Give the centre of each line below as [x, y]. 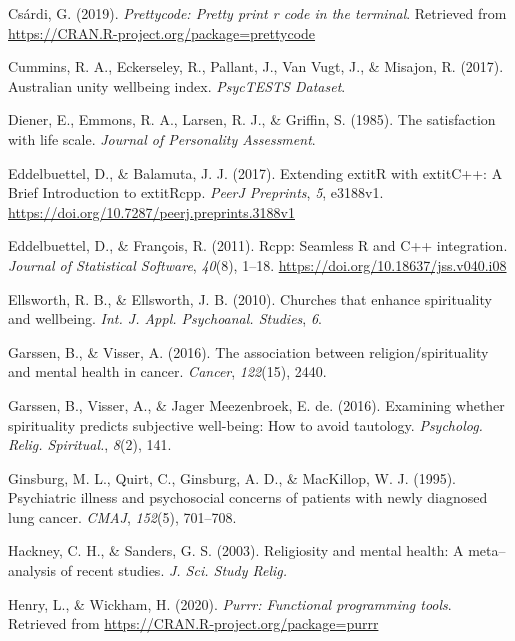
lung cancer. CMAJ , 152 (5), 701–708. [122, 516]
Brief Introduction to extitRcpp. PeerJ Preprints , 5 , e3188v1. [196, 192]
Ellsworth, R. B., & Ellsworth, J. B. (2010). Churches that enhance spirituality [250, 298]
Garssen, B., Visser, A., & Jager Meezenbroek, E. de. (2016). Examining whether [256, 404]
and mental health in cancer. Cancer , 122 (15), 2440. [167, 371]
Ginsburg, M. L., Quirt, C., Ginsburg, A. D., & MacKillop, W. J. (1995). [232, 477]
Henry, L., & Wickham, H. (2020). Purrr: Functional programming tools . [230, 603]
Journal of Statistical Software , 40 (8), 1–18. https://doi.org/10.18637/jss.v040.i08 [257, 264]
